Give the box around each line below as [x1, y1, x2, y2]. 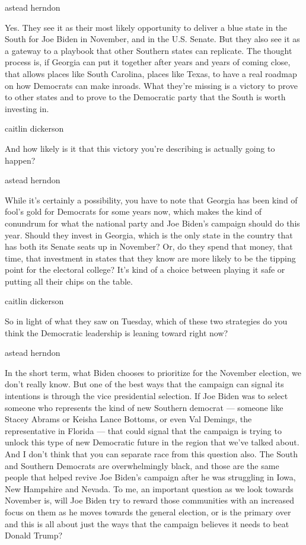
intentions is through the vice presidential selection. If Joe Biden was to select [5, 390, 288, 402]
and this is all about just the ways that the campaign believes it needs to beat [5, 517, 289, 530]
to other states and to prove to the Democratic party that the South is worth [5, 91, 286, 103]
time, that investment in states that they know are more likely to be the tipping [5, 251, 296, 264]
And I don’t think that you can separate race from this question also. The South [5, 448, 298, 460]
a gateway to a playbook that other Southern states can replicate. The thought [5, 44, 292, 56]
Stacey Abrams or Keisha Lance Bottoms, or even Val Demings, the [5, 413, 252, 425]
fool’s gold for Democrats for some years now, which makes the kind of [5, 205, 262, 218]
